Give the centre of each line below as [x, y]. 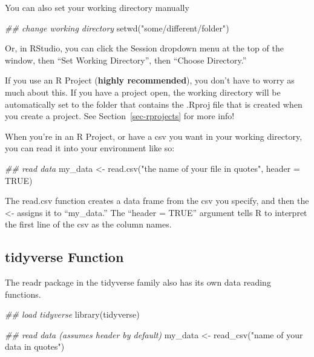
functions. [23, 294]
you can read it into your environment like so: [90, 148]
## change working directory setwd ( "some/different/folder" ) [117, 28]
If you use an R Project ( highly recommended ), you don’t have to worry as [150, 80]
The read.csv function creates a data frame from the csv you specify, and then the [157, 201]
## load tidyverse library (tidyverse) [72, 314]
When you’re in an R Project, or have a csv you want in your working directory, [154, 136]
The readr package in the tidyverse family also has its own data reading [138, 282]
